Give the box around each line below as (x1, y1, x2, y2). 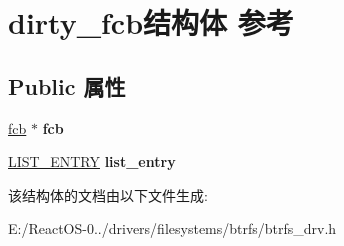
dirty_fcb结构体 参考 (8, 2, 294, 43)
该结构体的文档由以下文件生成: (8, 184, 208, 205)
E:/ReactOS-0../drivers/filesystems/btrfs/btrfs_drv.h (8, 218, 337, 239)
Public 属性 (8, 70, 126, 101)
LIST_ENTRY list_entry (8, 151, 176, 172)
